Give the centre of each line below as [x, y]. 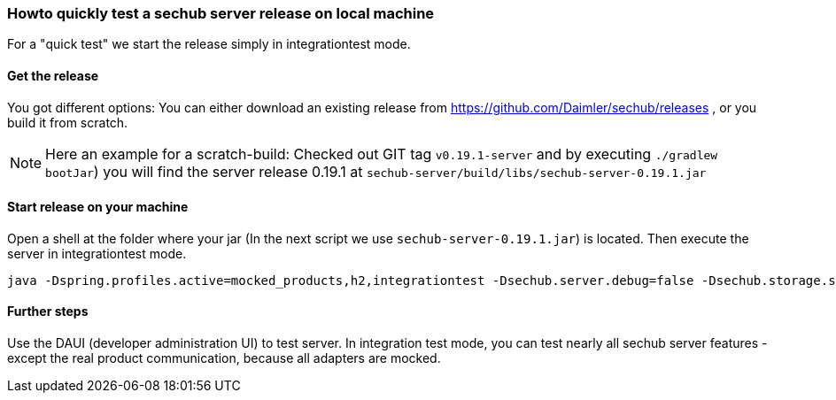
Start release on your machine [98, 207]
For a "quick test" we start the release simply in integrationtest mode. [209, 44]
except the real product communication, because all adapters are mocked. [224, 358]
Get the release [53, 75]
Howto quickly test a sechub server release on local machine [221, 13]
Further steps [48, 312]
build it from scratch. [68, 122]
